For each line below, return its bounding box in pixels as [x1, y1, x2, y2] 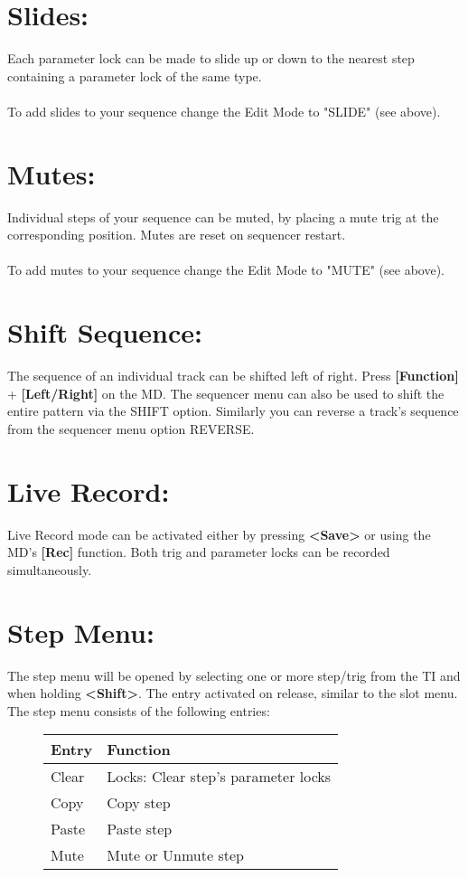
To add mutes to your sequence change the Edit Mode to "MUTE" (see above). [7, 260, 445, 279]
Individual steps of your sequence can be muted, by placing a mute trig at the [7, 207, 439, 226]
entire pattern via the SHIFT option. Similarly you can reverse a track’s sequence [7, 401, 459, 420]
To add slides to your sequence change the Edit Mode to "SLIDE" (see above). [7, 101, 441, 120]
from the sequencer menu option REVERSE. [7, 419, 255, 438]
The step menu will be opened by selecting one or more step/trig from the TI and [7, 665, 461, 684]
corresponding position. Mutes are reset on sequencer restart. [7, 225, 346, 244]
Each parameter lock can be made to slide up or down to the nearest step [7, 49, 415, 68]
